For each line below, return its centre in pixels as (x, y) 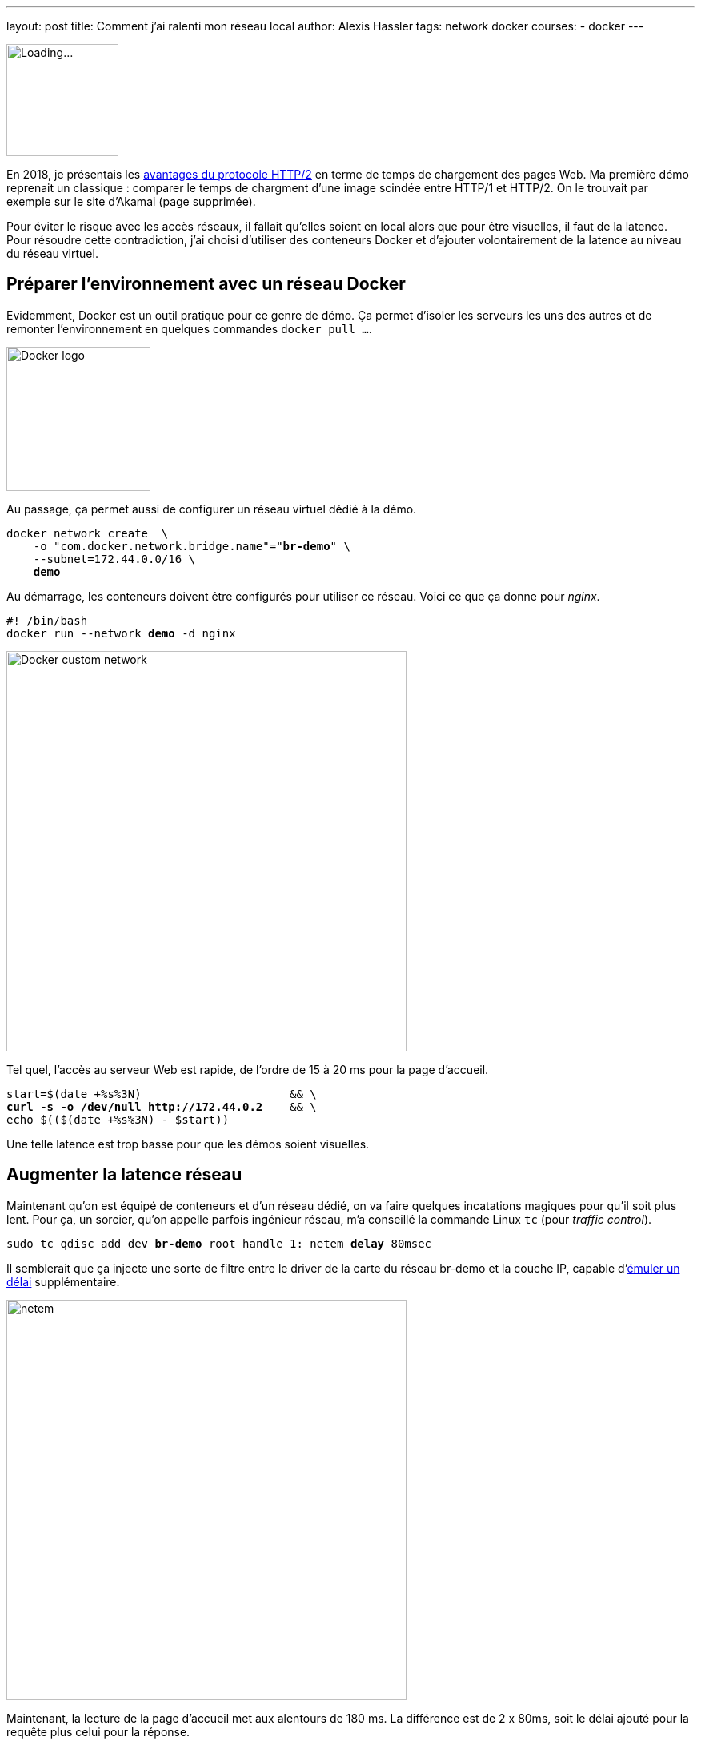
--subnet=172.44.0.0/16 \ (114, 559)
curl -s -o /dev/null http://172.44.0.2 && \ (162, 1106)
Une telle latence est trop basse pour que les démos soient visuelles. (188, 1144)
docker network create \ (88, 533)
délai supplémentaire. (63, 1281)
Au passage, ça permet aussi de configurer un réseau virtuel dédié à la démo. (212, 509)
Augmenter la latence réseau (124, 1175)
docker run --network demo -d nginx (121, 633)
